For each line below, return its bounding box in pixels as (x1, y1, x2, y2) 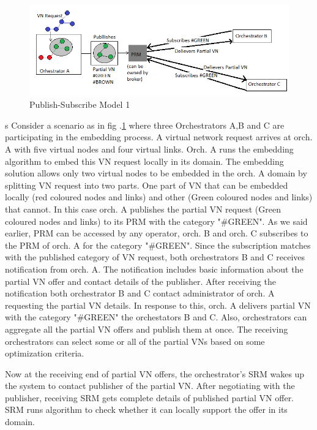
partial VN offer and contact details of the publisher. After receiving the (5, 274, 276, 287)
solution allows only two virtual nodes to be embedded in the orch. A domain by (5, 167, 307, 179)
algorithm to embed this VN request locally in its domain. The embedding (5, 154, 284, 167)
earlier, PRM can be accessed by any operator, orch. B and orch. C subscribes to (5, 227, 308, 240)
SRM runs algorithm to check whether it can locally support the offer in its (5, 403, 288, 416)
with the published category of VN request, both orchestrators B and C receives (5, 251, 305, 263)
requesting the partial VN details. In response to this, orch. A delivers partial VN (5, 298, 311, 311)
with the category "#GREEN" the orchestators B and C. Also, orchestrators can (5, 311, 307, 323)
